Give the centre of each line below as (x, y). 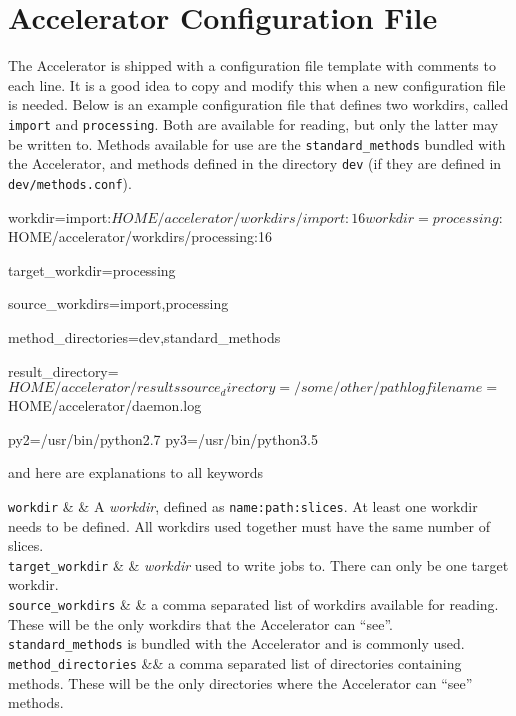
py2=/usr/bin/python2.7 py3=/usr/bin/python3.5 (163, 438)
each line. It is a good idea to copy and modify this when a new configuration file (257, 84)
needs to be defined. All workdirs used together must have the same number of (249, 525)
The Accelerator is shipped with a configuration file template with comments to (252, 65)
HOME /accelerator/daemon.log (105, 405)
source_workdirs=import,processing (118, 303)
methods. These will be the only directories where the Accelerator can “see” (240, 682)
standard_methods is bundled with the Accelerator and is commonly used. (236, 643)
